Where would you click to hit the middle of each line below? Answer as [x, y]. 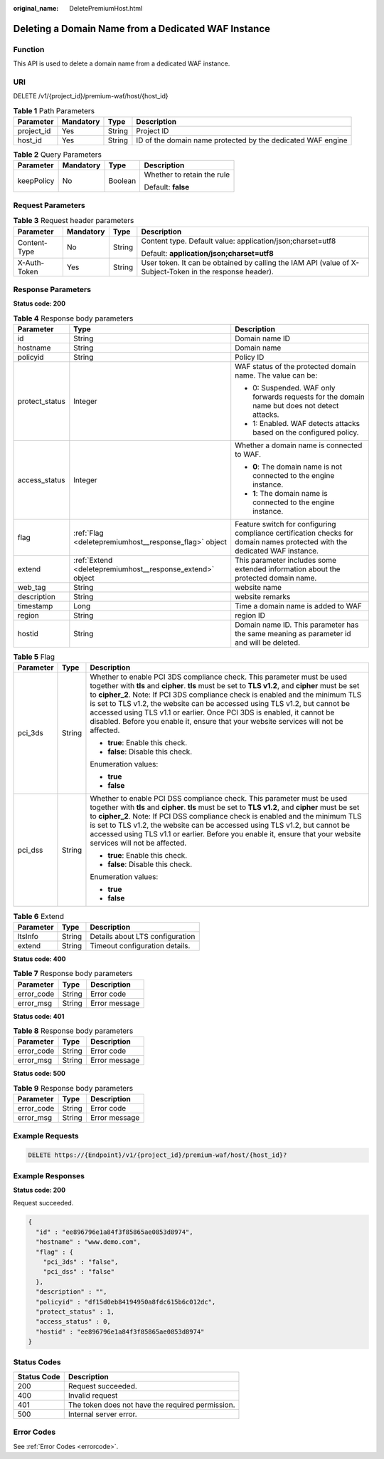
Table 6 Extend [38, 916]
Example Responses [49, 1175]
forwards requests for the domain [309, 397]
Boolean [122, 181]
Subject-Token [165, 271]
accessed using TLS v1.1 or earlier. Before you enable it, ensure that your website [225, 834]
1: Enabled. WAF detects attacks [306, 424]
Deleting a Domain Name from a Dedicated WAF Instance [142, 28]
